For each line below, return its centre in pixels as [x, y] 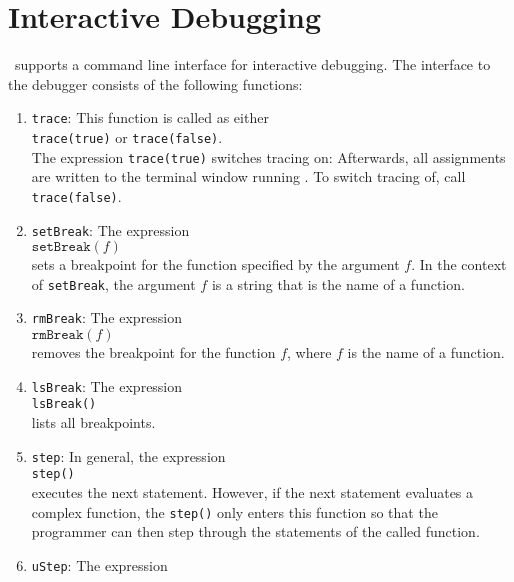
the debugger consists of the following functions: [155, 83]
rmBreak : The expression [107, 317]
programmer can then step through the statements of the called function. [255, 531]
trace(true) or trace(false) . [127, 136]
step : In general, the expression [128, 455]
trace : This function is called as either [150, 117]
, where [309, 352]
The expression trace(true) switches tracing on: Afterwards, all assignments [268, 156]
